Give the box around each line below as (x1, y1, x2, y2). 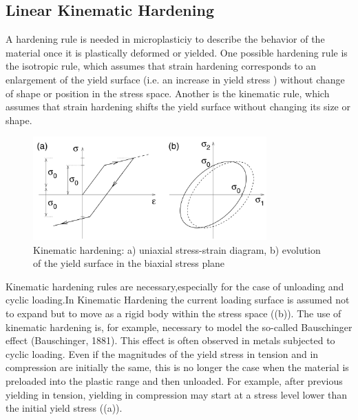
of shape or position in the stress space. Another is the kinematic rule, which (6, 86, 330, 100)
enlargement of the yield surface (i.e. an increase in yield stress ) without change (6, 72, 345, 86)
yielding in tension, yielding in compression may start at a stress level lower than (6, 387, 348, 401)
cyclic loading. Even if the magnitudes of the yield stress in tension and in (6, 346, 319, 361)
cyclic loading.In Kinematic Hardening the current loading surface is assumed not (6, 292, 350, 307)
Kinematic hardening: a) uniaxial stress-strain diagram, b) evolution (33, 242, 321, 257)
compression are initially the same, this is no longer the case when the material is (6, 360, 349, 374)
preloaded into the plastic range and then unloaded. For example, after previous (6, 374, 343, 388)
